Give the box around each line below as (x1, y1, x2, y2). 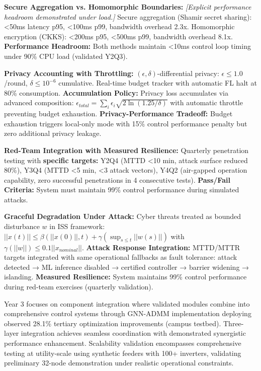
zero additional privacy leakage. (4, 128, 102, 138)
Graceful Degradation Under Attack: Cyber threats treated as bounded (4, 211, 241, 221)
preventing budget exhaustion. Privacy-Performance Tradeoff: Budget (4, 108, 233, 119)
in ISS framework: (49, 221, 105, 232)
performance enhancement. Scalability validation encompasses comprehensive (4, 338, 241, 348)
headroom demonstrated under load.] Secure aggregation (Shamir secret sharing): (4, 11, 252, 22)
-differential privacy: (157, 67, 219, 78)
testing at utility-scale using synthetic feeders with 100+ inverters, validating (4, 347, 241, 358)
